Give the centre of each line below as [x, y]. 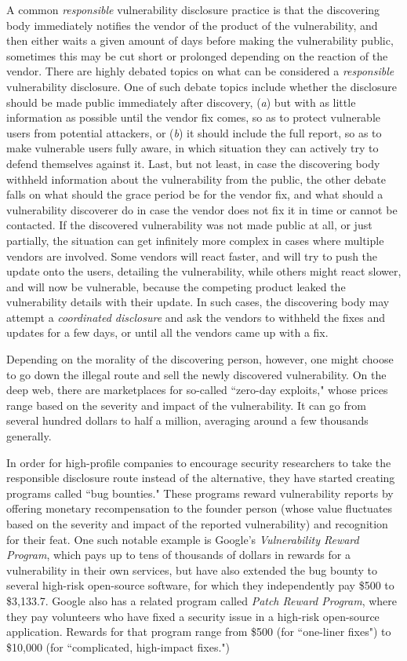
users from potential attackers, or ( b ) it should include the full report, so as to [194, 132]
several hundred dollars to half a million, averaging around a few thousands [187, 420]
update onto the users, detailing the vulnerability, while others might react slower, [204, 271]
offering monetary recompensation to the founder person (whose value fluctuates [200, 508]
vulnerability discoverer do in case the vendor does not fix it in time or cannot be [202, 209]
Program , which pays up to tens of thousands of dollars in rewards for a [178, 555]
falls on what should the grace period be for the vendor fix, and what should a [195, 194]
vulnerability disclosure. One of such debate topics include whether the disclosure [202, 86]
